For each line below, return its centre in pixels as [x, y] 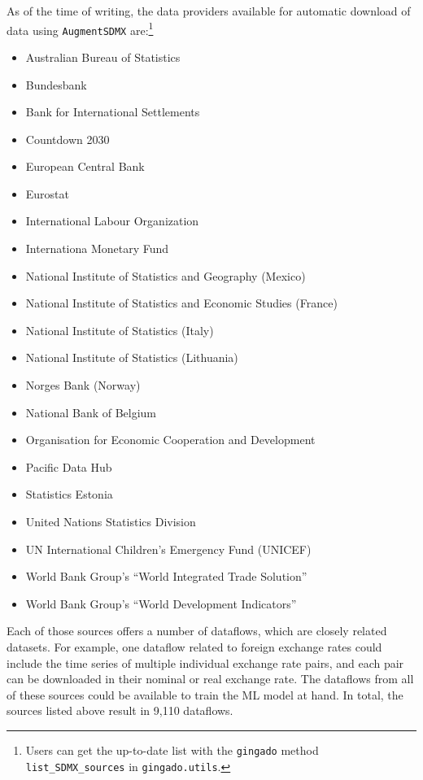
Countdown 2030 [68, 139]
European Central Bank [85, 166]
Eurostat [48, 193]
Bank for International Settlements [113, 112]
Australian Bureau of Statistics [103, 57]
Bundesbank [56, 84]
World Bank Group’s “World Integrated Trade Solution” [166, 576]
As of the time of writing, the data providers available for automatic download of [209, 11]
